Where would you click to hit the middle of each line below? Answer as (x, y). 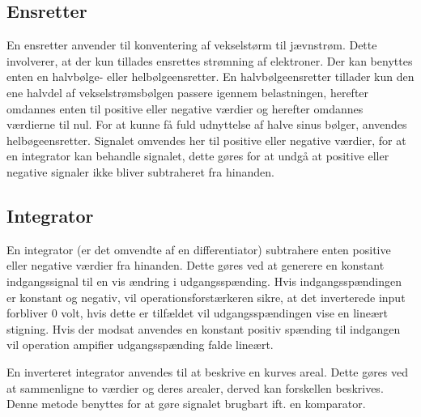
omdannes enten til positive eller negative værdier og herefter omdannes (185, 108)
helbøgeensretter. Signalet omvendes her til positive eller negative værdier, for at (206, 140)
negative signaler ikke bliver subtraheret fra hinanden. (140, 171)
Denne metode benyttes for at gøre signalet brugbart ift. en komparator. (186, 404)
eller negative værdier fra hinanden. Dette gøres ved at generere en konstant (196, 265)
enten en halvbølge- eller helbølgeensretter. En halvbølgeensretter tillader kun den (210, 77)
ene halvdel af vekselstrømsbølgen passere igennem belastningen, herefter (188, 92)
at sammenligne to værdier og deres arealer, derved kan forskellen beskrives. (195, 387)
